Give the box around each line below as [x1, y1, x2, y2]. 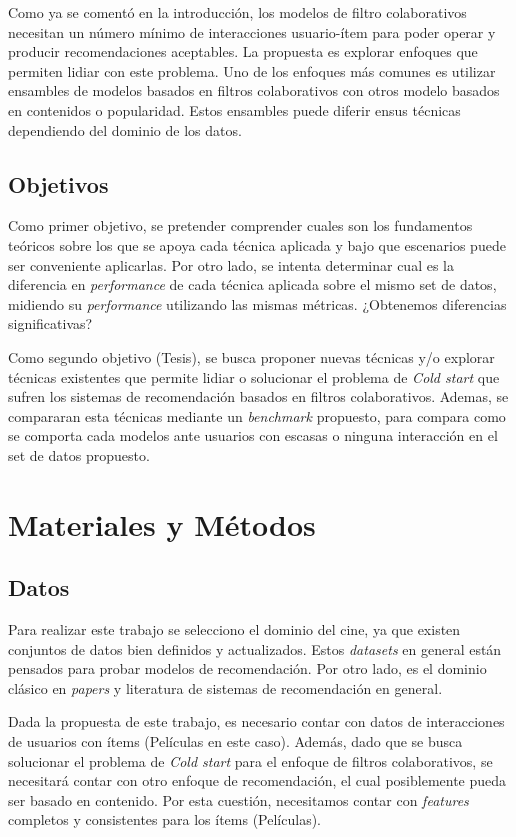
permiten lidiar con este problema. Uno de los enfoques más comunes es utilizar [8, 60, 496, 81]
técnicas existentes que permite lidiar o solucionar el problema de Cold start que [8, 366, 500, 387]
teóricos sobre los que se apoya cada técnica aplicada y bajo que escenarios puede [8, 234, 506, 255]
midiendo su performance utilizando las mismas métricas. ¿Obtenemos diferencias [8, 293, 507, 314]
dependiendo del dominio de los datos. [8, 119, 242, 140]
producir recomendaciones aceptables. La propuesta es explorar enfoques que [8, 41, 478, 62]
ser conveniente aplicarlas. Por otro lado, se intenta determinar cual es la [8, 254, 454, 275]
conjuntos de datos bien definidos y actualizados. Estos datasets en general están [8, 638, 502, 659]
